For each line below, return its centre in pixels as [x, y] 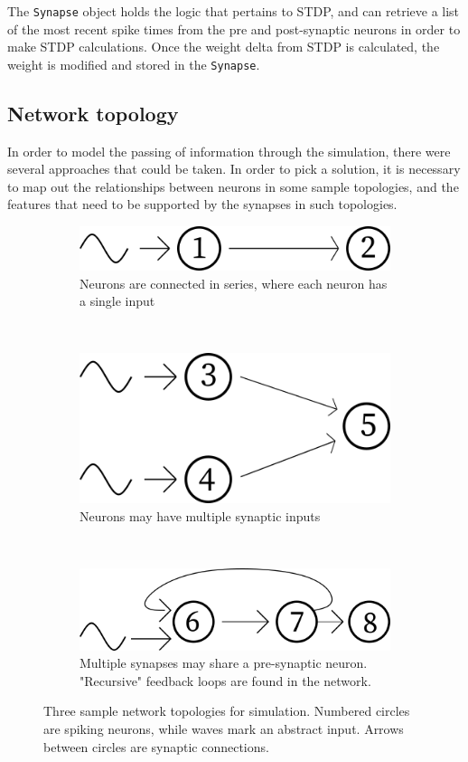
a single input [117, 301]
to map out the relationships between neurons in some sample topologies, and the [233, 186]
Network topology [93, 113]
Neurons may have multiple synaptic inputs [200, 515]
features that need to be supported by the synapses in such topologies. [202, 204]
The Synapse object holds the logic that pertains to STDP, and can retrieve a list [234, 11]
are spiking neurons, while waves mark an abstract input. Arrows [224, 729]
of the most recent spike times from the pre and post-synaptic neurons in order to [234, 29]
